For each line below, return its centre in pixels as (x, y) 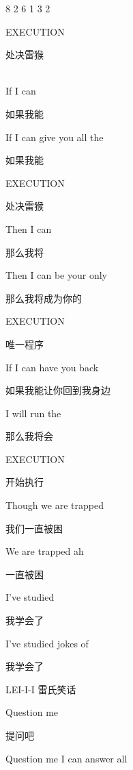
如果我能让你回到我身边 (58, 390)
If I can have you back (52, 367)
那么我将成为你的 (44, 298)
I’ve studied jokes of (47, 643)
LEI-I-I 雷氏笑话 (41, 689)
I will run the (33, 413)
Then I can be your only (56, 275)
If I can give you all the (55, 137)
